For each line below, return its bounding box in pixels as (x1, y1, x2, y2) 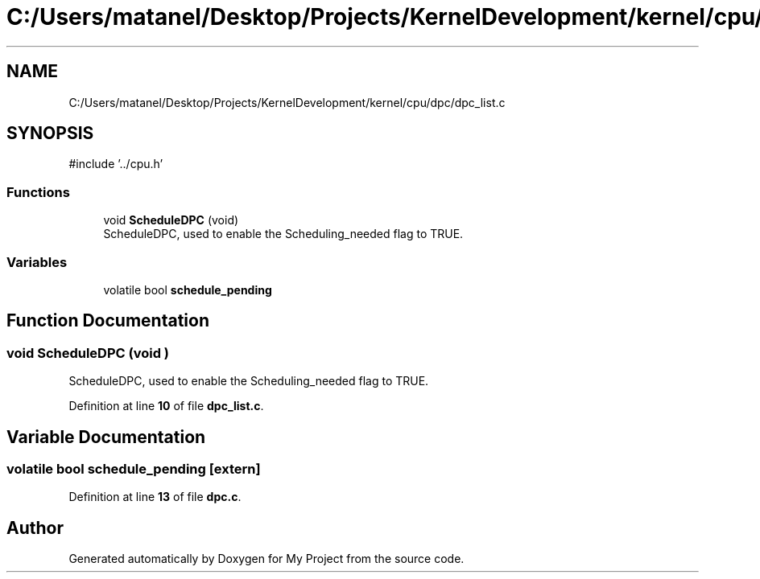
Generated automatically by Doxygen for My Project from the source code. (68, 552, 465, 566)
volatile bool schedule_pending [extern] (6, 461, 261, 477)
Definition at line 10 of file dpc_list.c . (68, 399, 264, 413)
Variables (6, 253, 68, 270)
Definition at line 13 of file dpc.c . (68, 490, 242, 504)
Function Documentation (6, 310, 209, 331)
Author (6, 517, 64, 538)
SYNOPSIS (6, 123, 94, 144)
